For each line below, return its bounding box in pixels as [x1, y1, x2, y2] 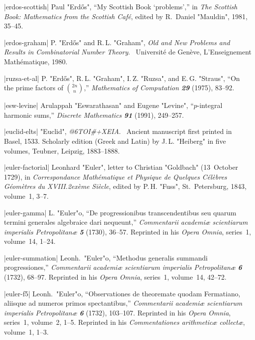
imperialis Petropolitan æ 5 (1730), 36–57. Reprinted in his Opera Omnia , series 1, [4, 226, 251, 236]
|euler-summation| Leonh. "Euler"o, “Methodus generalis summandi [4, 252, 208, 262]
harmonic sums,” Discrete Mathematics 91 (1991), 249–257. [4, 109, 184, 120]
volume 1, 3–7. [4, 190, 49, 201]
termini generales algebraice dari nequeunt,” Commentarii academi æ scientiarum [4, 217, 248, 227]
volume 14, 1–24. [4, 236, 56, 246]
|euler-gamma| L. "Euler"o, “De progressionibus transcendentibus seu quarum [4, 207, 236, 217]
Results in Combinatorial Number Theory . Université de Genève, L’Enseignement [4, 47, 252, 57]
